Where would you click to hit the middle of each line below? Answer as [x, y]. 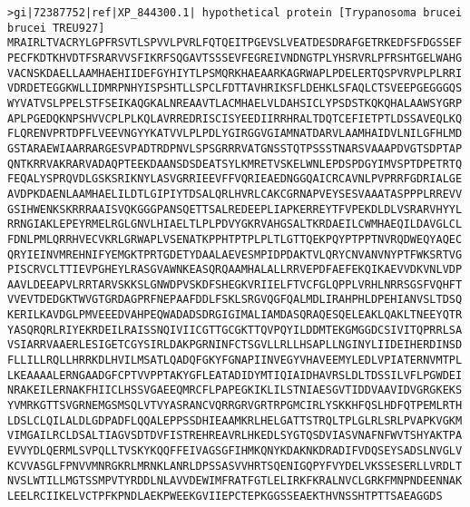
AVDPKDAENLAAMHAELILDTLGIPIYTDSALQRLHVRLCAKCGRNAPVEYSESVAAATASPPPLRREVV [235, 194]
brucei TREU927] [56, 28]
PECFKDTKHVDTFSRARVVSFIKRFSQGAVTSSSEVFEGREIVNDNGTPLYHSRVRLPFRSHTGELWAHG [235, 58]
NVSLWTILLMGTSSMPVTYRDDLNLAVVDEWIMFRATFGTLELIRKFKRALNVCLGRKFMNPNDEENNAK [235, 481]
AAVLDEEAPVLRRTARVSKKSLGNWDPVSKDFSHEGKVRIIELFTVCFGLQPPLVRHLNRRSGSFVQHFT [235, 284]
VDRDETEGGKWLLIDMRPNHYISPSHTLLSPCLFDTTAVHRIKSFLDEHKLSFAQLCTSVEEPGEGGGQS [235, 88]
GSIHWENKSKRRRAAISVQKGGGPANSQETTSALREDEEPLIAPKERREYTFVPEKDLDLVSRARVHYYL [235, 209]
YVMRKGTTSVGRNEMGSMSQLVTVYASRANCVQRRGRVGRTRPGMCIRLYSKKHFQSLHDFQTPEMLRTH [235, 406]
